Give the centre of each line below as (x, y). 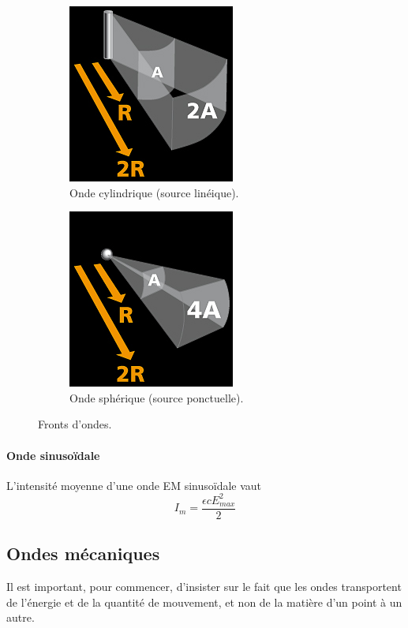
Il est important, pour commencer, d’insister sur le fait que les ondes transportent (204, 587)
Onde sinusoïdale (53, 455)
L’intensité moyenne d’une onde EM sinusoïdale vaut (134, 485)
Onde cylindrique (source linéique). (154, 192)
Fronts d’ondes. (75, 424)
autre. (21, 617)
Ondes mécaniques (83, 553)
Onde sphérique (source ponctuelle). (157, 397)
